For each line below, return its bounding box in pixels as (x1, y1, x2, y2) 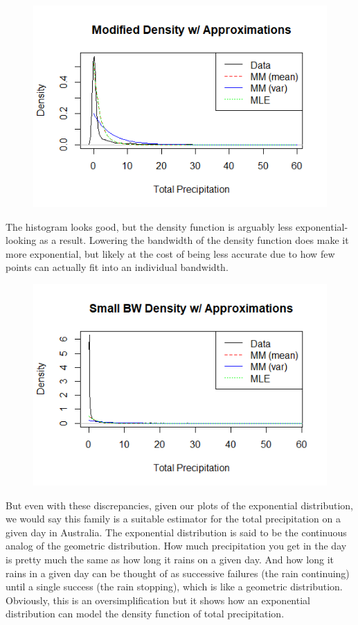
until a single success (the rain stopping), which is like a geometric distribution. (6, 579, 343, 594)
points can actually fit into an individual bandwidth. (6, 260, 229, 274)
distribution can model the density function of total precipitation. (6, 606, 285, 621)
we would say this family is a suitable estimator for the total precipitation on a (6, 511, 341, 526)
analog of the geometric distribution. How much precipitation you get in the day (6, 538, 347, 553)
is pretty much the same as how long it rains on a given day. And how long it (6, 552, 334, 567)
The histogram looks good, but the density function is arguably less (6, 219, 293, 234)
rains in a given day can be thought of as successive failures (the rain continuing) (6, 565, 350, 580)
